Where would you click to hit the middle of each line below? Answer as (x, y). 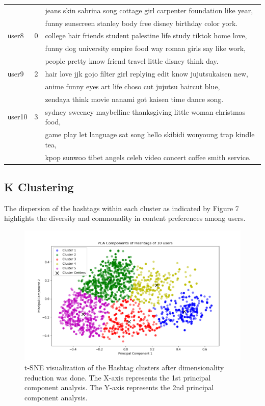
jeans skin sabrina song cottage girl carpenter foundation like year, (149, 10)
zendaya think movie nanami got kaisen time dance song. (134, 99)
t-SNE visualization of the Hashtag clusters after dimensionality (124, 367)
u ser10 (18, 117)
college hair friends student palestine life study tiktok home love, (146, 35)
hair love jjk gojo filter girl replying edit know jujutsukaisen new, (147, 74)
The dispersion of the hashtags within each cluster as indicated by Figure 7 (122, 208)
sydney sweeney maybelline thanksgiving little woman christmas (145, 111)
